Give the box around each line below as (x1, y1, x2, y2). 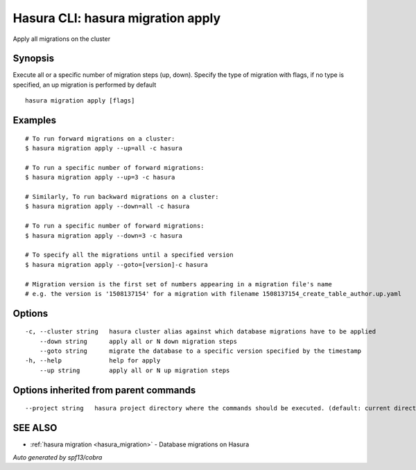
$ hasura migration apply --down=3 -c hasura (25, 232, 183, 239)
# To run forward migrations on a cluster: (25, 134, 175, 142)
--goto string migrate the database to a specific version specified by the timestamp (39, 347, 362, 355)
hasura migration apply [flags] (25, 97, 135, 105)
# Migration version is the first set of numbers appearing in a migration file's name (25, 280, 333, 288)
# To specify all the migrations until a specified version (25, 251, 234, 259)
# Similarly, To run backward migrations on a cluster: (25, 193, 219, 200)
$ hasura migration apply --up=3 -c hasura (25, 173, 175, 182)
